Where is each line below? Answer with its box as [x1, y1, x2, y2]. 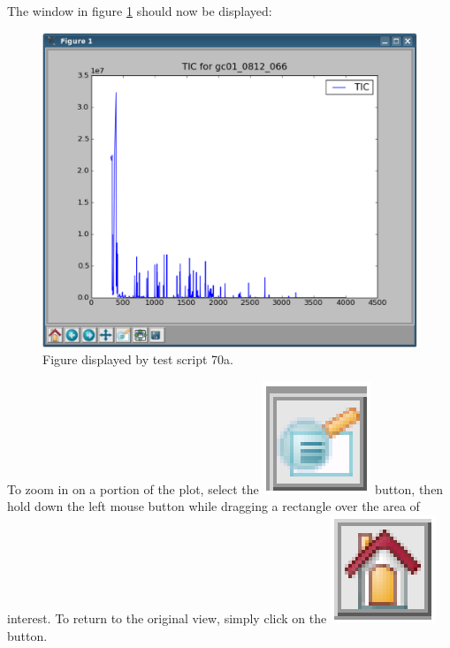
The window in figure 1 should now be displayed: [7, 2, 272, 19]
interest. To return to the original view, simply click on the [7, 609, 327, 628]
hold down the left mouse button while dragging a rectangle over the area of [7, 497, 420, 515]
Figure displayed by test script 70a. [42, 350, 233, 369]
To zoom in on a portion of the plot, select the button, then [7, 479, 444, 498]
